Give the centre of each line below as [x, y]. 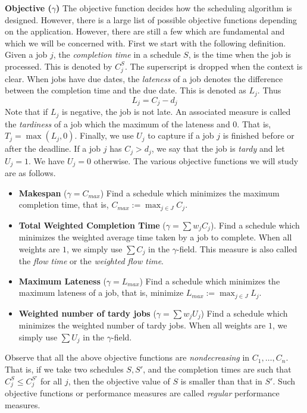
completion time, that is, [64, 204]
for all [51, 381]
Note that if [26, 112]
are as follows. [30, 173]
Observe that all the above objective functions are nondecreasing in [127, 357]
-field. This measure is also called [237, 248]
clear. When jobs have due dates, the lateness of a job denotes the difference [144, 78]
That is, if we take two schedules [64, 369]
